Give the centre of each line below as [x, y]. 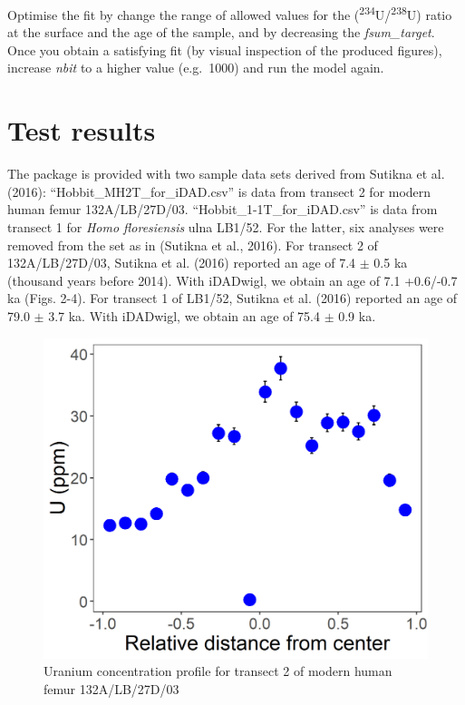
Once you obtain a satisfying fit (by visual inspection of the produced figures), [225, 49]
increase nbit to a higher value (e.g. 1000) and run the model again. [196, 68]
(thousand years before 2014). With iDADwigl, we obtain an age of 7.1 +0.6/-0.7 [232, 280]
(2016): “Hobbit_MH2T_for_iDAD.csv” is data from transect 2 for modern [219, 191]
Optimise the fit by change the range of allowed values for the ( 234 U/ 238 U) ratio [230, 13]
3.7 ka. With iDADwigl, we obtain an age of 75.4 [184, 315]
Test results [82, 130]
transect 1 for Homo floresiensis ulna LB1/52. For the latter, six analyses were [226, 226]
